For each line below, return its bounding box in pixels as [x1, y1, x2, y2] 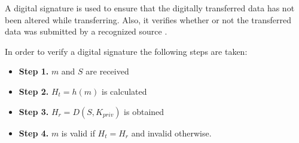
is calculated [102, 85, 147, 97]
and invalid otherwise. [131, 126, 212, 139]
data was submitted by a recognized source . [5, 25, 167, 38]
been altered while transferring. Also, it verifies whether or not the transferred [5, 13, 292, 26]
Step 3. [19, 105, 49, 117]
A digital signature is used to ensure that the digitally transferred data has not [5, 2, 295, 14]
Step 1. [19, 65, 49, 77]
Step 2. [19, 85, 49, 97]
